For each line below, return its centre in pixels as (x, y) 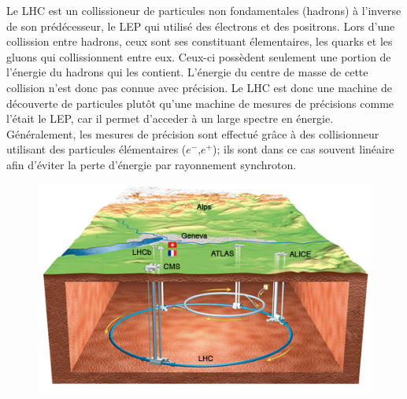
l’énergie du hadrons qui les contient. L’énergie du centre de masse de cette (187, 72)
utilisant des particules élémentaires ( (96, 149)
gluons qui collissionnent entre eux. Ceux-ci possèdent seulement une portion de (199, 56)
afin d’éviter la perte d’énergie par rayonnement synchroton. (152, 164)
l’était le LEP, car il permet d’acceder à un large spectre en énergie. (170, 118)
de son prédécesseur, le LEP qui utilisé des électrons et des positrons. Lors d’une (201, 26)
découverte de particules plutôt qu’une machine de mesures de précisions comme (200, 103)
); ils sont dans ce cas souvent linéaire (303, 149)
